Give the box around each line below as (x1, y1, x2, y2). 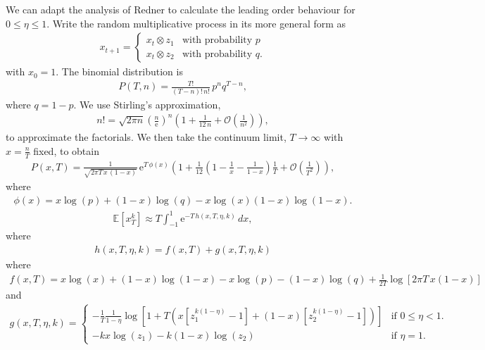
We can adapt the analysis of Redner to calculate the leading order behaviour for (6, 2, 355, 16)
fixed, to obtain (33, 143, 99, 158)
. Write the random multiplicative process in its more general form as (46, 15, 346, 30)
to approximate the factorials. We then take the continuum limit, (6, 130, 286, 144)
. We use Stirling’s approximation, (73, 96, 221, 111)
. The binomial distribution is (56, 64, 183, 79)
